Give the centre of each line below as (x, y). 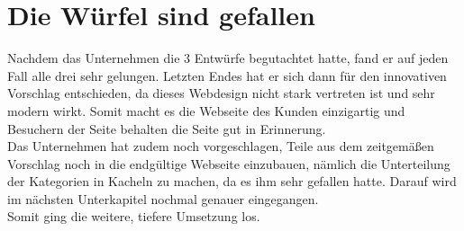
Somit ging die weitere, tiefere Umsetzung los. (134, 216)
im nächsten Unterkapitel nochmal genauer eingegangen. (163, 198)
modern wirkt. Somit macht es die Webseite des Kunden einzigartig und (206, 110)
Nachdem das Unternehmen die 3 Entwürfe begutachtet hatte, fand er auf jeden (228, 58)
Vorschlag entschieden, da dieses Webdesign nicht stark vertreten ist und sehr (221, 93)
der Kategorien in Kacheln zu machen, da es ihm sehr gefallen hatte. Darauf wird (232, 181)
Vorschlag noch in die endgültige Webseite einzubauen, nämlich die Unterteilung (229, 163)
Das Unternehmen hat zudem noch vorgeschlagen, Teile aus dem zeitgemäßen (221, 146)
